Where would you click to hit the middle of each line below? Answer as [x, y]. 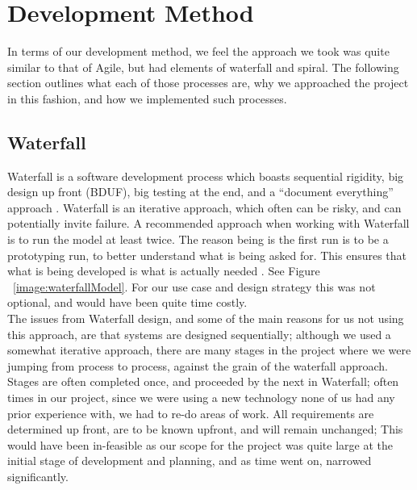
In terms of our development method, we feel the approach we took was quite [198, 51]
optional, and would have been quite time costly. [127, 302]
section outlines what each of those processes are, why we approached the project [208, 83]
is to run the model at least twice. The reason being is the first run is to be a [198, 239]
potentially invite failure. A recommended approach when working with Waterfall [208, 223]
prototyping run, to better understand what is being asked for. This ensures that [207, 255]
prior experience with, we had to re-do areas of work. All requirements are [191, 413]
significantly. [38, 476]
